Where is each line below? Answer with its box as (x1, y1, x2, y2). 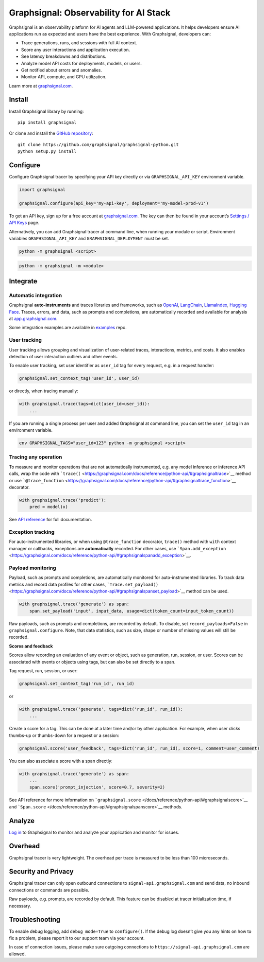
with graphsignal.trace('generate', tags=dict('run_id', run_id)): (19, 706, 183, 712)
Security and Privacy (9, 868, 74, 876)
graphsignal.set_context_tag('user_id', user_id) (19, 376, 140, 381)
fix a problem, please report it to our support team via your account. (9, 935, 145, 941)
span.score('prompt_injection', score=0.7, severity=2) (29, 785, 165, 790)
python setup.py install (17, 149, 77, 154)
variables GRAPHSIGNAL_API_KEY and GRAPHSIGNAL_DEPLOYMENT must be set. (9, 235, 169, 241)
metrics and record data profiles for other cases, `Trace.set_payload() (9, 581, 159, 587)
